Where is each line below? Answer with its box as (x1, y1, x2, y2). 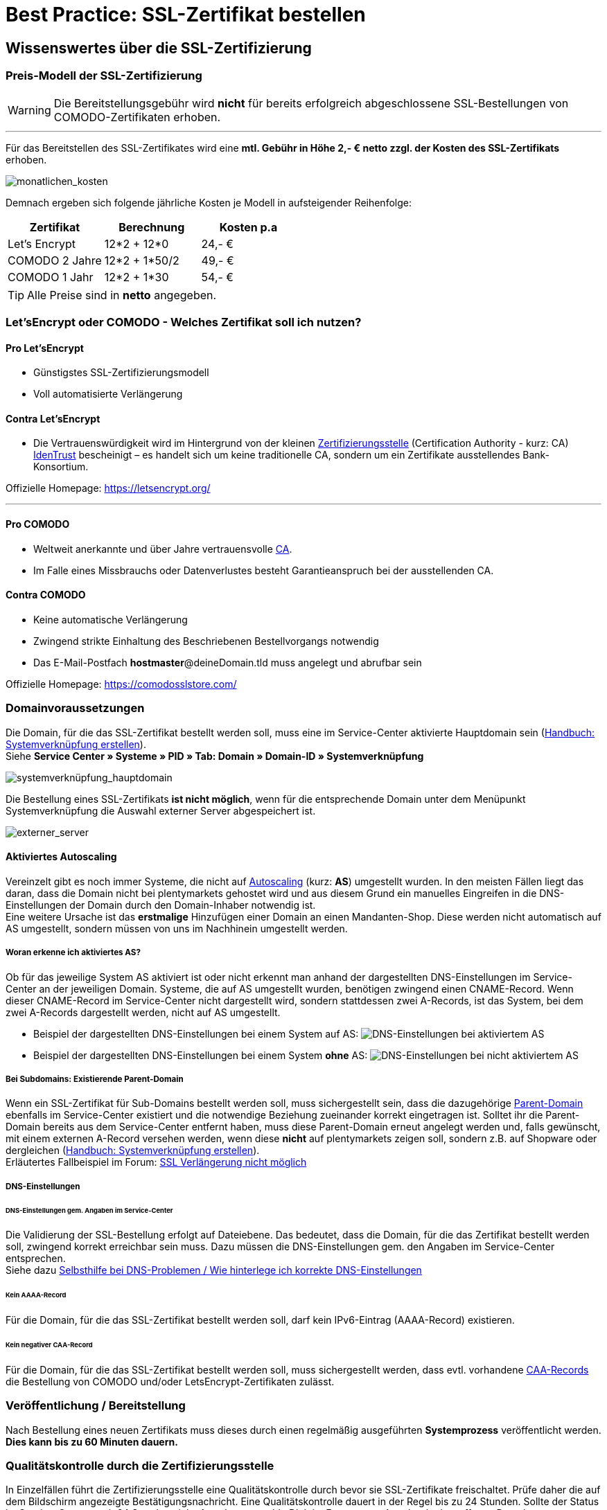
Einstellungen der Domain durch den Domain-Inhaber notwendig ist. (6, 898, 316, 911)
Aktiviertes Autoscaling (6, 851, 117, 863)
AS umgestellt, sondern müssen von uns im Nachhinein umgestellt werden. (6, 922, 348, 934)
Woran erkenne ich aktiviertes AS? (6, 948, 141, 958)
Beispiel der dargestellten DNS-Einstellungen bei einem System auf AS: (33, 1027, 359, 1040)
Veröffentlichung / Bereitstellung (6, 1398, 186, 1413)
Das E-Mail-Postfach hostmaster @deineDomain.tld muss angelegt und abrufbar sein (33, 656, 422, 668)
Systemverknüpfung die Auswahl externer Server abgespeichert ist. (6, 804, 316, 817)
